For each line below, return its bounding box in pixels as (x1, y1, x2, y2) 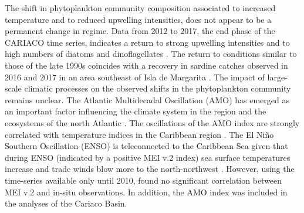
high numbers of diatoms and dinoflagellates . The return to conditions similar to (5, 48, 297, 60)
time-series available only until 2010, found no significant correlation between (5, 174, 282, 186)
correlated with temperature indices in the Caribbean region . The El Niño (5, 128, 274, 140)
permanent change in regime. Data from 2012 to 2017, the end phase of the (5, 25, 275, 37)
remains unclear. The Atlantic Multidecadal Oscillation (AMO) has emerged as (5, 93, 289, 106)
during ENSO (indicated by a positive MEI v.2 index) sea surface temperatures (5, 151, 291, 163)
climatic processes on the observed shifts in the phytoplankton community (24, 82, 291, 94)
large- (267, 70, 288, 83)
